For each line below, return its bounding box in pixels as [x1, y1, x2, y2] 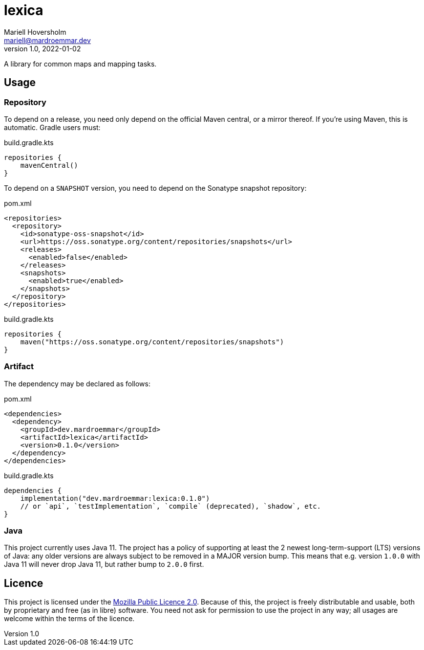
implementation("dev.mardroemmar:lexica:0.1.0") [20, 494, 210, 502]
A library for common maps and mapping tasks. [4, 59, 157, 68]
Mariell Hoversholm [4, 27, 66, 36]
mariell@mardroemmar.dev [4, 36, 91, 45]
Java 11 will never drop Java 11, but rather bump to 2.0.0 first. [4, 560, 204, 569]
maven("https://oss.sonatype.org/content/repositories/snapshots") [20, 337, 284, 346]
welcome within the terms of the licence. [4, 614, 135, 623]
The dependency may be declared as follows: [4, 379, 150, 388]
